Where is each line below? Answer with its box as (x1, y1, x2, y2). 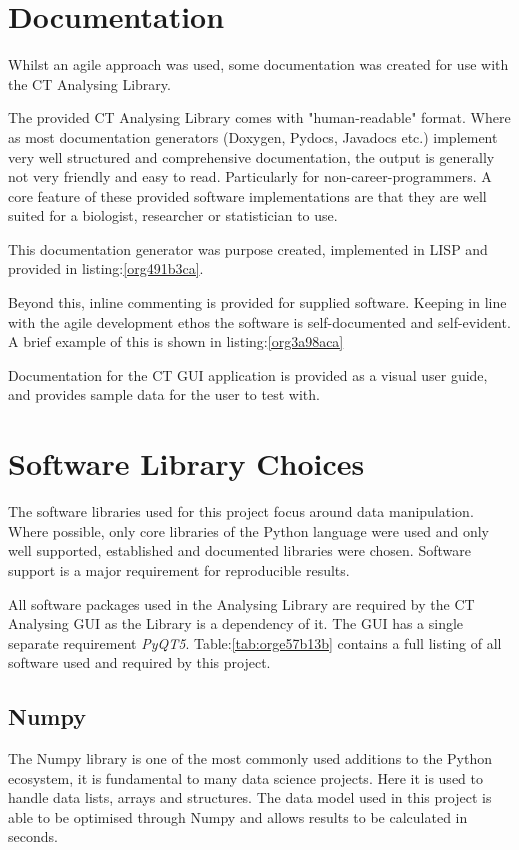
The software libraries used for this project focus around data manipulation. (8, 501, 474, 522)
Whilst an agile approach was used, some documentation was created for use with (8, 54, 509, 75)
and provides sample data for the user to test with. (8, 384, 320, 405)
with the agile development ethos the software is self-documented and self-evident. (8, 311, 511, 332)
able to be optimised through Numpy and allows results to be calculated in (8, 806, 468, 827)
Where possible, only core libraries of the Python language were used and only (8, 520, 489, 541)
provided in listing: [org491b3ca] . (8, 258, 204, 279)
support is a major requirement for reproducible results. (8, 559, 350, 580)
